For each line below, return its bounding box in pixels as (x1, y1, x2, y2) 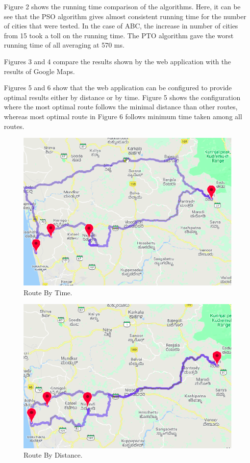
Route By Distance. (24, 450, 83, 460)
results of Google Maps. (4, 66, 75, 76)
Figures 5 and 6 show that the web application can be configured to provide (4, 82, 232, 93)
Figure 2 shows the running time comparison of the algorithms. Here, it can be (4, 1, 241, 11)
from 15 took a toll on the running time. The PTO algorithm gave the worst (4, 30, 234, 40)
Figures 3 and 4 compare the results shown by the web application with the (4, 56, 231, 66)
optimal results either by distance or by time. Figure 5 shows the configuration (4, 92, 241, 102)
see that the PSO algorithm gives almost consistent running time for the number (4, 11, 247, 21)
